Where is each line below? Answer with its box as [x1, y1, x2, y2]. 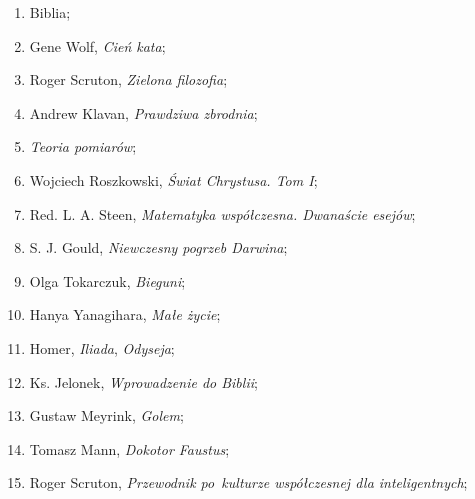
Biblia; [29, 2, 71, 22]
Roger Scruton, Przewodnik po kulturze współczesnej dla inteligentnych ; [29, 472, 468, 493]
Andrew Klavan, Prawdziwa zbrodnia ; [29, 102, 258, 123]
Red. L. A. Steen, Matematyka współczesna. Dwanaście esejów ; [29, 203, 416, 224]
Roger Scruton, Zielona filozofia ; [29, 69, 228, 90]
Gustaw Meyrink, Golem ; [29, 405, 184, 426]
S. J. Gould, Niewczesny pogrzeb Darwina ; [29, 237, 288, 258]
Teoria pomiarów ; [29, 136, 137, 157]
